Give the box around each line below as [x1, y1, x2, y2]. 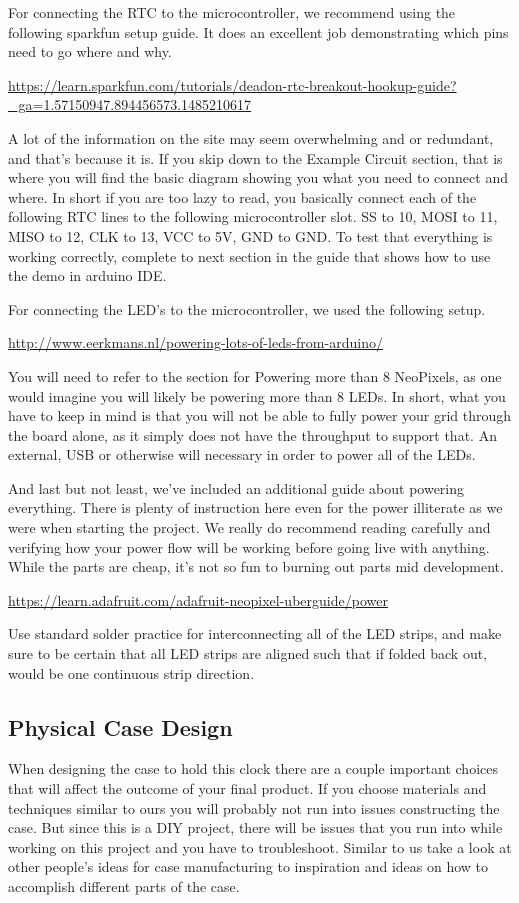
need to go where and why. [8, 41, 172, 62]
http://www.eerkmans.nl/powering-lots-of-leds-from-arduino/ [8, 332, 383, 353]
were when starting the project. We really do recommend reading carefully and [8, 517, 491, 538]
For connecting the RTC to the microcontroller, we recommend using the [8, 2, 456, 22]
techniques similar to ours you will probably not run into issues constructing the [8, 797, 500, 818]
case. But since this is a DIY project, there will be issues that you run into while [8, 817, 503, 838]
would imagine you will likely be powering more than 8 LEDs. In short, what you [8, 385, 506, 406]
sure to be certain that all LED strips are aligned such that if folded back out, [8, 643, 488, 664]
